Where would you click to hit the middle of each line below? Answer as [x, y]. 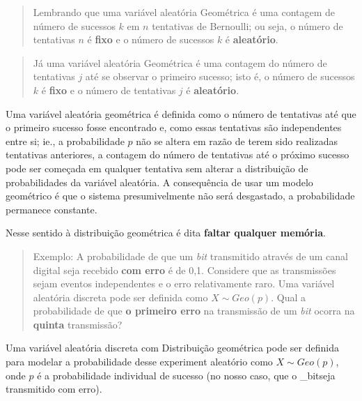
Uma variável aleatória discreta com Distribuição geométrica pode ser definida [172, 348]
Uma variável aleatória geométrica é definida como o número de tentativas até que [181, 113]
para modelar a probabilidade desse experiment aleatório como [139, 362]
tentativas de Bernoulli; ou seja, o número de [247, 25]
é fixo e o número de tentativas [109, 90]
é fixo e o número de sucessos [151, 39]
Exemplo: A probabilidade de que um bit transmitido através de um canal [191, 256]
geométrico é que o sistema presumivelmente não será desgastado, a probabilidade [180, 196]
